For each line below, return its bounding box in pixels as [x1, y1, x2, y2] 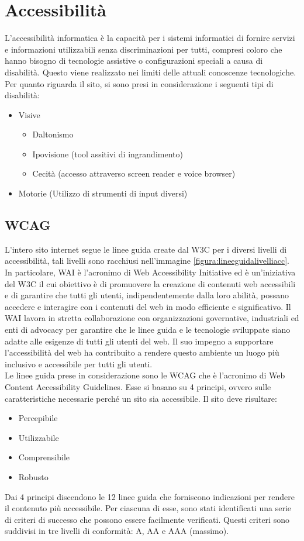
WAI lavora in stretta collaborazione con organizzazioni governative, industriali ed [5, 312, 299, 324]
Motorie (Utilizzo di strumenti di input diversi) [18, 187, 188, 199]
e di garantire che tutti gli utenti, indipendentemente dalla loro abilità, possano [5, 289, 289, 301]
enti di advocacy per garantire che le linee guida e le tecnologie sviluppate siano [5, 323, 291, 336]
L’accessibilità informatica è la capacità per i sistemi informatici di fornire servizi [5, 32, 295, 44]
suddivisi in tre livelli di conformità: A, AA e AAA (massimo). [5, 525, 229, 537]
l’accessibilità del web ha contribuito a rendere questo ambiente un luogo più [5, 346, 279, 359]
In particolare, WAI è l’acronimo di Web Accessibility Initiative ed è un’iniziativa [5, 266, 296, 278]
